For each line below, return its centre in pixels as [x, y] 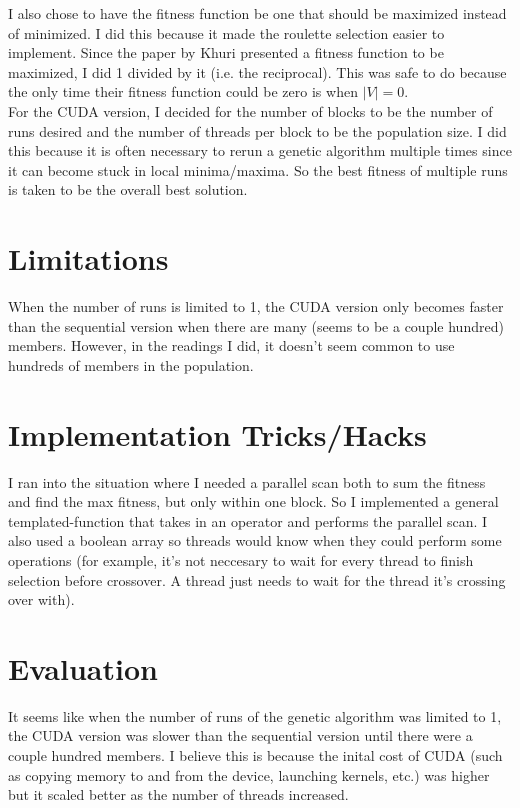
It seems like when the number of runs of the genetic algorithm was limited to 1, [255, 715]
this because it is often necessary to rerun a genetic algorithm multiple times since [260, 150]
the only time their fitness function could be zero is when [183, 91]
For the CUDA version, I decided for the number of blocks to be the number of [250, 110]
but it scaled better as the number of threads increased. [178, 794]
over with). [41, 599]
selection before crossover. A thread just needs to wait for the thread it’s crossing [257, 579]
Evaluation [83, 667]
